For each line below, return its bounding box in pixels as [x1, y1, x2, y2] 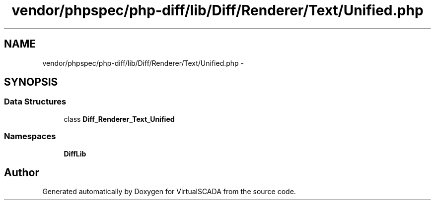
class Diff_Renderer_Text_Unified [64, 114, 175, 123]
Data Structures [4, 97, 67, 107]
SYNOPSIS [4, 76, 58, 89]
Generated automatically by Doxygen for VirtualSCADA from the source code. [42, 187, 296, 196]
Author [4, 166, 39, 179]
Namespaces [4, 131, 56, 142]
